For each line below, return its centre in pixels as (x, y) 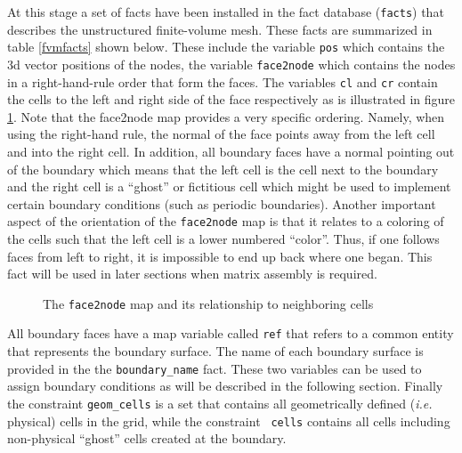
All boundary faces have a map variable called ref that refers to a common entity (231, 333)
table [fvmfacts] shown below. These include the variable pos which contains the (226, 47)
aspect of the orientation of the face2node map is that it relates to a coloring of (226, 221)
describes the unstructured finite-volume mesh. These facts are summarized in (220, 29)
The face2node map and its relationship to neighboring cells (208, 303)
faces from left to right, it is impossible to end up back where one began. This (220, 256)
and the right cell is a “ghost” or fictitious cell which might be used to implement (229, 186)
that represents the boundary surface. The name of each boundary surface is (215, 351)
